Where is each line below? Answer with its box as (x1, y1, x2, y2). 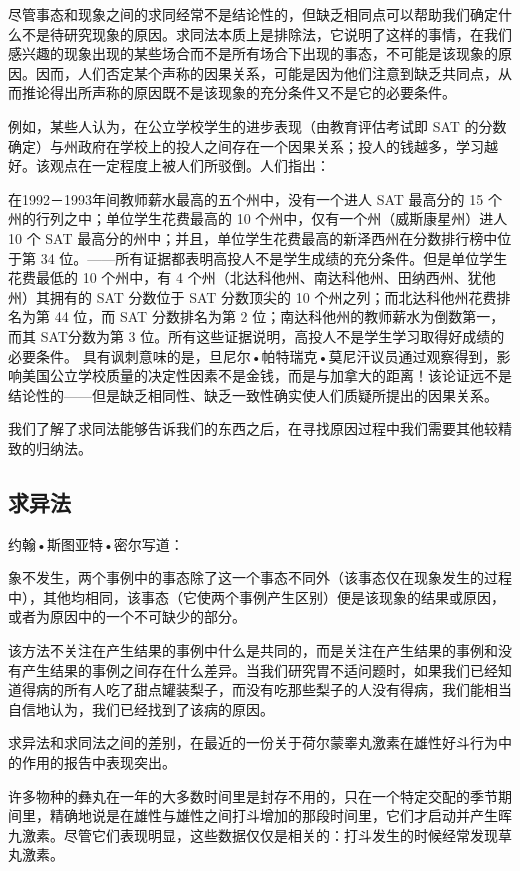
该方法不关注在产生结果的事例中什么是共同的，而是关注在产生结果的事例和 (8, 640, 498, 661)
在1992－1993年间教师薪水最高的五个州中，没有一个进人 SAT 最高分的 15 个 (8, 188, 502, 209)
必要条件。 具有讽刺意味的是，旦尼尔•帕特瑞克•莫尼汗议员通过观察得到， (8, 345, 497, 366)
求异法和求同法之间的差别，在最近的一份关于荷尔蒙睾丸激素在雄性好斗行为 (8, 732, 498, 753)
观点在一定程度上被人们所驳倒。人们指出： (49, 155, 330, 176)
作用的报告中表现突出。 (21, 752, 176, 773)
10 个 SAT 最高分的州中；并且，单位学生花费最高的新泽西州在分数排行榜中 (8, 227, 498, 248)
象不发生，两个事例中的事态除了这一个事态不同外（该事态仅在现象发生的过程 (8, 567, 512, 588)
